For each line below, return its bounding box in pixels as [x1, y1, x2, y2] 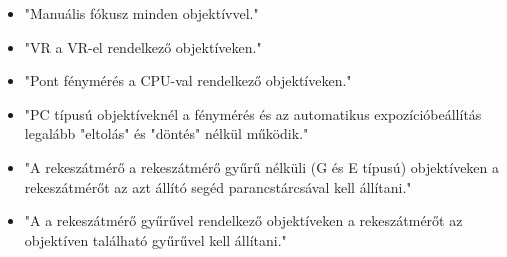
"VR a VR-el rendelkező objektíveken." [24, 36, 262, 57]
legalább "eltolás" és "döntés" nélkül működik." [24, 123, 309, 144]
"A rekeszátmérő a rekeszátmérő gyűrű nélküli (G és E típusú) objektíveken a [24, 156, 500, 177]
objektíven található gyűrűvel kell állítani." [24, 229, 287, 250]
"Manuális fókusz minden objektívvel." [24, 3, 259, 23]
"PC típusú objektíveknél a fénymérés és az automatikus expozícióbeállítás [24, 103, 482, 124]
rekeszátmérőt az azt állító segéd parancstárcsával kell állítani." [24, 176, 412, 197]
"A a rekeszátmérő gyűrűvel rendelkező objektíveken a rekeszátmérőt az [24, 210, 463, 231]
